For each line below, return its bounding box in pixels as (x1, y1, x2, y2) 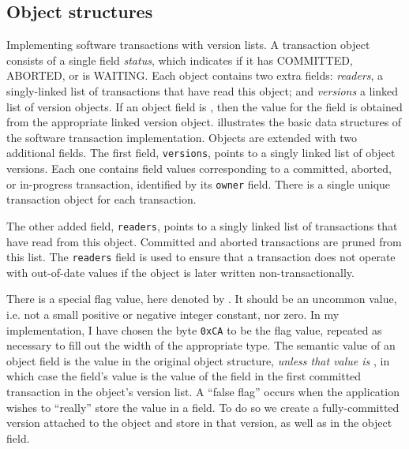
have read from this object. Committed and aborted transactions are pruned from (6, 233, 402, 249)
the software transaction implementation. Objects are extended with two (6, 129, 358, 145)
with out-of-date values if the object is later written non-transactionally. (6, 264, 355, 280)
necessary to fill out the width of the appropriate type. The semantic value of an (6, 337, 396, 354)
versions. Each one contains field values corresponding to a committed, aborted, (6, 160, 392, 177)
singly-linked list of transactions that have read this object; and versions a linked (6, 82, 399, 99)
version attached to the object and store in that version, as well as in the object (6, 414, 392, 431)
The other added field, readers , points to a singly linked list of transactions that (6, 217, 398, 234)
